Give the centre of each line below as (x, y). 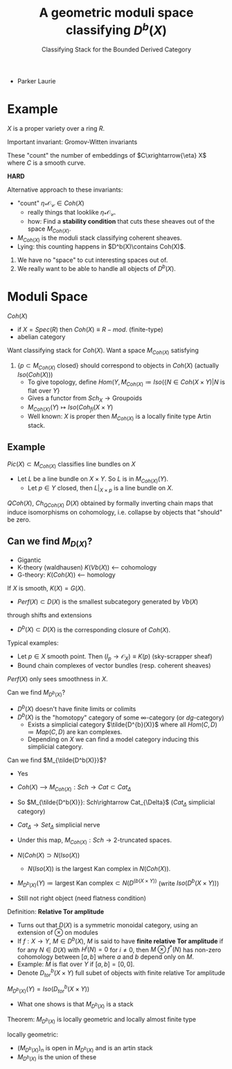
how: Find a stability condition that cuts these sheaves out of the (121, 221)
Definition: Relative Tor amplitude (56, 911)
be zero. (19, 520)
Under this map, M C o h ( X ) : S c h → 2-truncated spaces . (94, 840)
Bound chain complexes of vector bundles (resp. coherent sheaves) (114, 665)
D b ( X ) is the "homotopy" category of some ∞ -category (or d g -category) (121, 717)
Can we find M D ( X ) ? (50, 542)
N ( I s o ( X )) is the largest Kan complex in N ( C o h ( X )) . (99, 868)
